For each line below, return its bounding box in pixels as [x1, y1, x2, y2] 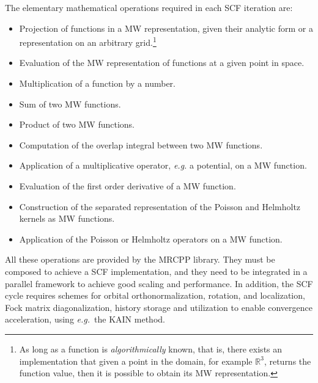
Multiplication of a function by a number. [19, 77, 176, 90]
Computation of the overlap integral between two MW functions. [19, 138, 263, 151]
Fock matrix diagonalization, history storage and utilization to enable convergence [5, 301, 312, 313]
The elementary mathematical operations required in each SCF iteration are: [5, 1, 293, 13]
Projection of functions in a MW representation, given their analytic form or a [19, 21, 313, 34]
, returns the [264, 354, 311, 367]
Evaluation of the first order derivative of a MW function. [19, 180, 236, 192]
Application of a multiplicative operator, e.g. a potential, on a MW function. [19, 159, 307, 172]
